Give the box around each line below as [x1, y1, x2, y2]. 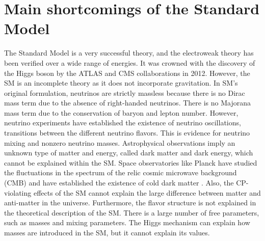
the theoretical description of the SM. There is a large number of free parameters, [4, 207, 259, 218]
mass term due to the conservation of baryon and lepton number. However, [4, 107, 238, 118]
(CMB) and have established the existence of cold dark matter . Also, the [4, 177, 234, 188]
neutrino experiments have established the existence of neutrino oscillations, [4, 117, 241, 128]
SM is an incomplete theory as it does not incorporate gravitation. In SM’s [4, 77, 238, 88]
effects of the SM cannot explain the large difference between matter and [33, 187, 261, 198]
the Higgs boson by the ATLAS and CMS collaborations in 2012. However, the [4, 67, 250, 78]
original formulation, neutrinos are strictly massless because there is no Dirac [4, 87, 245, 98]
